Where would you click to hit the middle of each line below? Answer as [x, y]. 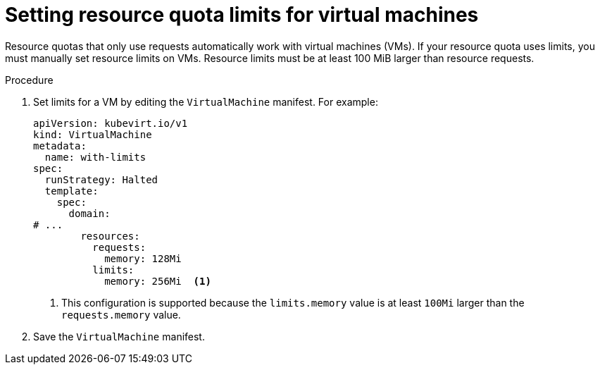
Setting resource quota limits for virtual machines [242, 15]
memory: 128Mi [143, 258]
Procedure [29, 80]
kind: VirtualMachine [93, 134]
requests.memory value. [121, 314]
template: [71, 191]
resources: [110, 236]
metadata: [60, 146]
